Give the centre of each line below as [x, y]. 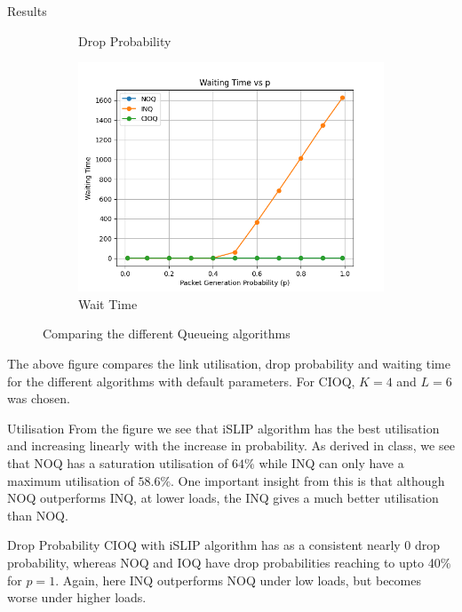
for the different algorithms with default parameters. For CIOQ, [181, 381]
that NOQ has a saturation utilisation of [118, 462]
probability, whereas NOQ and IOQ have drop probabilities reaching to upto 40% [229, 562]
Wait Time [108, 303]
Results [27, 11]
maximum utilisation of [71, 480]
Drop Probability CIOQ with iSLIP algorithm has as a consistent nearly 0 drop [224, 545]
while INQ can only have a [331, 462]
